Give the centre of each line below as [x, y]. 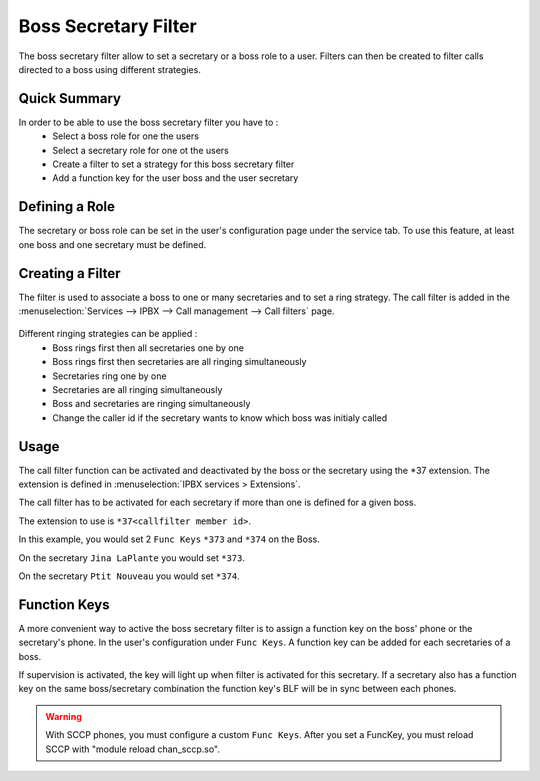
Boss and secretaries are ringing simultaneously [151, 404]
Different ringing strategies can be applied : [108, 334]
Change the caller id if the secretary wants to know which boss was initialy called [220, 417]
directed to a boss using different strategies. [110, 69]
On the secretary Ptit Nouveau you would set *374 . [129, 576]
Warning [63, 716]
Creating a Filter [69, 273]
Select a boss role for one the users [126, 136]
